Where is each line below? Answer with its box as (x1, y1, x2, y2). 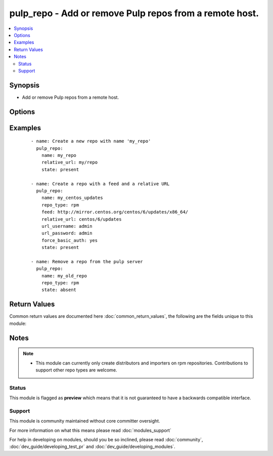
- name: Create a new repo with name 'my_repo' (31, 138, 151, 144)
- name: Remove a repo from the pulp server (31, 259, 144, 264)
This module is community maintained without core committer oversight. (9, 418, 160, 424)
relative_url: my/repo (41, 159, 98, 165)
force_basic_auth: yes (41, 237, 98, 243)
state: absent (41, 287, 77, 293)
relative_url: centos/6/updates (41, 216, 122, 222)
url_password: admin (41, 230, 93, 236)
